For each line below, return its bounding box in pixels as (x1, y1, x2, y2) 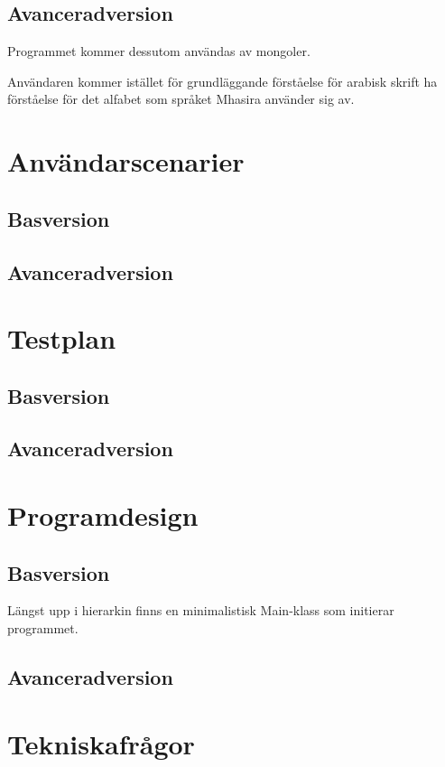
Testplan (7, 320, 116, 357)
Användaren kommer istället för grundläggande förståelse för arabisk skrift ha (7, 71, 438, 90)
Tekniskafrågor (7, 725, 195, 762)
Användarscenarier (7, 143, 245, 180)
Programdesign (7, 497, 199, 534)
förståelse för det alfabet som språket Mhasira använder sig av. (7, 89, 355, 108)
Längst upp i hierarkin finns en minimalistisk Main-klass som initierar (7, 601, 394, 620)
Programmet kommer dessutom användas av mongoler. (7, 42, 311, 61)
